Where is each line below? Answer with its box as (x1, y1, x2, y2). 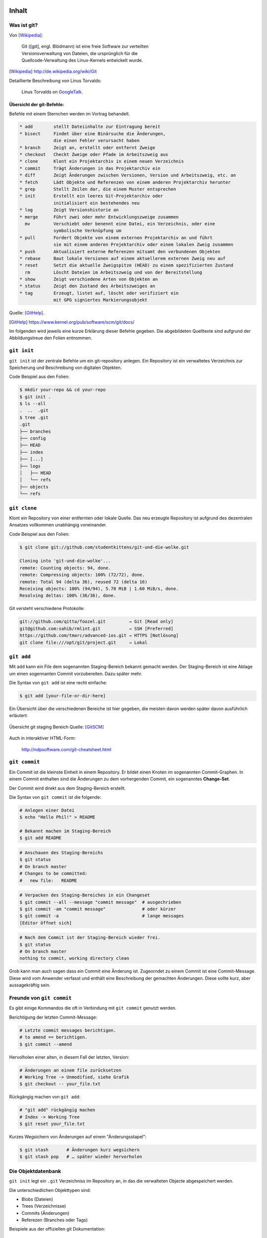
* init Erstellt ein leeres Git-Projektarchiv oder (19, 193, 163, 199)
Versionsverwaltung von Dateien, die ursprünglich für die (21, 50, 138, 56)
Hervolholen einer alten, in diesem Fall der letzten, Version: (9, 1054, 130, 1060)
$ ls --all (19, 401, 46, 407)
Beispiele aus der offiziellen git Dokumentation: (9, 1226, 105, 1232)
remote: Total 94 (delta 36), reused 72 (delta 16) (19, 579, 148, 584)
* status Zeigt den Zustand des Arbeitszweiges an (19, 283, 155, 289)
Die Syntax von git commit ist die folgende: (9, 794, 101, 800)
